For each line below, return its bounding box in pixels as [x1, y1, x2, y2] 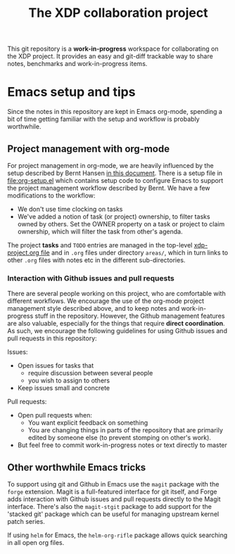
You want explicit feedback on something [27, 418, 148, 427]
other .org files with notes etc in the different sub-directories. [7, 255, 186, 264]
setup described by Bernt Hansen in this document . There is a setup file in [7, 169, 223, 177]
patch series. [7, 517, 46, 526]
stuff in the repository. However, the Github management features [34, 311, 225, 321]
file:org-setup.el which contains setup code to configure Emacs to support [7, 176, 224, 184]
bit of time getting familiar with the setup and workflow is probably [7, 115, 200, 124]
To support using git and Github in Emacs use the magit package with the [7, 480, 220, 489]
